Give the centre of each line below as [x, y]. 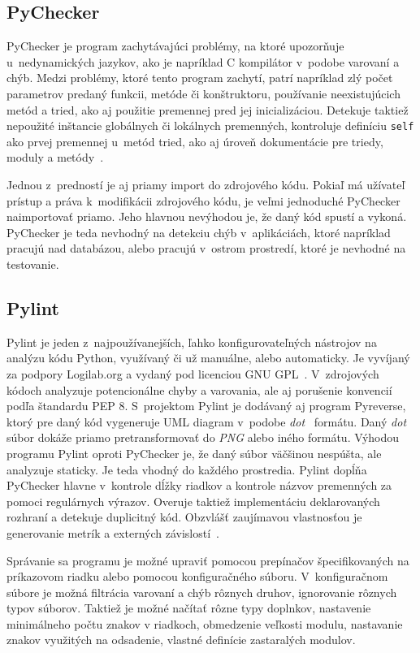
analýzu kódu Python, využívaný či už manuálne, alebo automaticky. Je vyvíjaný [208, 358]
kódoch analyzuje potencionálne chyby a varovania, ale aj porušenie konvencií [199, 389]
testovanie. [33, 264]
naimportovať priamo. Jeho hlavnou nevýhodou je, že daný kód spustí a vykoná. [207, 216]
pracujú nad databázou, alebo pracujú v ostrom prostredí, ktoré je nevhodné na [206, 248]
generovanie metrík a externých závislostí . [113, 532]
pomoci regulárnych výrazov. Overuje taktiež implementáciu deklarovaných [193, 501]
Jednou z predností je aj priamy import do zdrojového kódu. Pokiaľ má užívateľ [206, 185]
